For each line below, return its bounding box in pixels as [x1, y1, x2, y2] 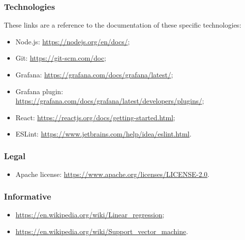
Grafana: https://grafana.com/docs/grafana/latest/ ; [15, 69, 173, 79]
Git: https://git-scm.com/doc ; [15, 53, 106, 63]
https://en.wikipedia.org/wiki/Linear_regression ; [15, 209, 164, 219]
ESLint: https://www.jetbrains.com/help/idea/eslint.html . [15, 129, 192, 139]
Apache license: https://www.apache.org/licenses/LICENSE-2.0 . [15, 169, 210, 179]
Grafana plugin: [15, 86, 63, 96]
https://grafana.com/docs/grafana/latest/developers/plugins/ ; [15, 96, 204, 106]
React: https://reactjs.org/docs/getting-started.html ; [15, 112, 176, 122]
